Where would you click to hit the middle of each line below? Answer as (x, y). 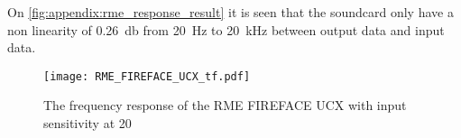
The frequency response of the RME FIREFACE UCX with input (225, 105)
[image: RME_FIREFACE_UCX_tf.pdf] (147, 76)
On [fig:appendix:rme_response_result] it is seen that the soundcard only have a (230, 12)
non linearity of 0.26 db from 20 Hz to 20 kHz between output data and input (226, 29)
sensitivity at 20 (88, 123)
